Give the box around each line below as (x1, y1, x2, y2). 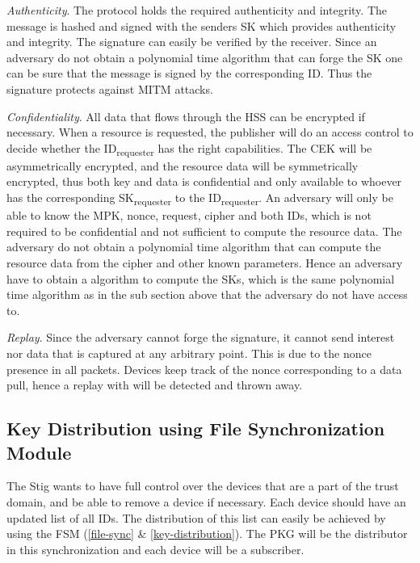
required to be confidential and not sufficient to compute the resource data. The (6, 222, 402, 239)
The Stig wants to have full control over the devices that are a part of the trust (6, 477, 399, 494)
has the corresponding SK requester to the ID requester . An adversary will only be (6, 189, 393, 208)
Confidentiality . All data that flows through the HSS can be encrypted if (6, 107, 365, 124)
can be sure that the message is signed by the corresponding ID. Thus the (6, 65, 372, 82)
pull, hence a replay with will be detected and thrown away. (6, 376, 303, 393)
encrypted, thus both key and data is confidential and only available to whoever (6, 173, 402, 190)
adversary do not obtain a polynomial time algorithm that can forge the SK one (6, 48, 403, 65)
